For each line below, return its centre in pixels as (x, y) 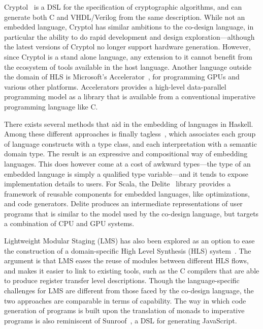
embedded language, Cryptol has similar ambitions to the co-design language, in (129, 27)
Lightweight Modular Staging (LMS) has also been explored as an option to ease (129, 241)
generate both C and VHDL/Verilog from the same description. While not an (125, 17)
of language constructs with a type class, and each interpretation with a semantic (130, 143)
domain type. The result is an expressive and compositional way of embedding (126, 154)
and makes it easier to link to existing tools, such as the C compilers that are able (132, 270)
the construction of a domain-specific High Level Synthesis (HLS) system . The (128, 250)
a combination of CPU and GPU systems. (69, 223)
